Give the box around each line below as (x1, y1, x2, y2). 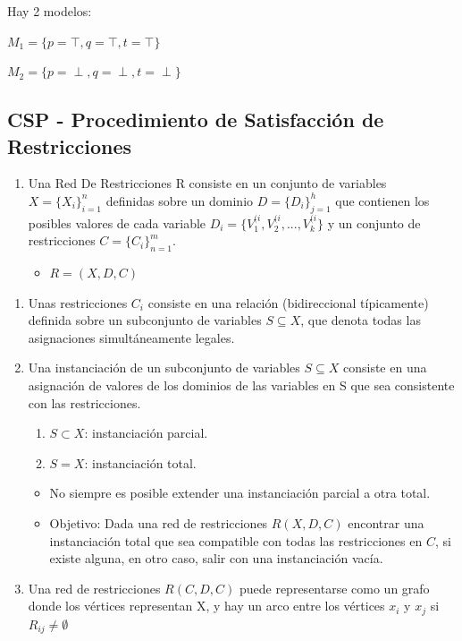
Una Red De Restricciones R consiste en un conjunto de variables (28, 174, 387, 192)
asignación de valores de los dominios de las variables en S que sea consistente (28, 375, 455, 394)
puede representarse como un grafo (239, 578, 430, 597)
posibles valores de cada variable (28, 213, 206, 232)
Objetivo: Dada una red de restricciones (49, 513, 268, 532)
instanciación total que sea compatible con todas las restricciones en (49, 531, 423, 550)
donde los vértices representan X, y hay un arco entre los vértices (28, 596, 385, 615)
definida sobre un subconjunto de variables (28, 311, 262, 329)
